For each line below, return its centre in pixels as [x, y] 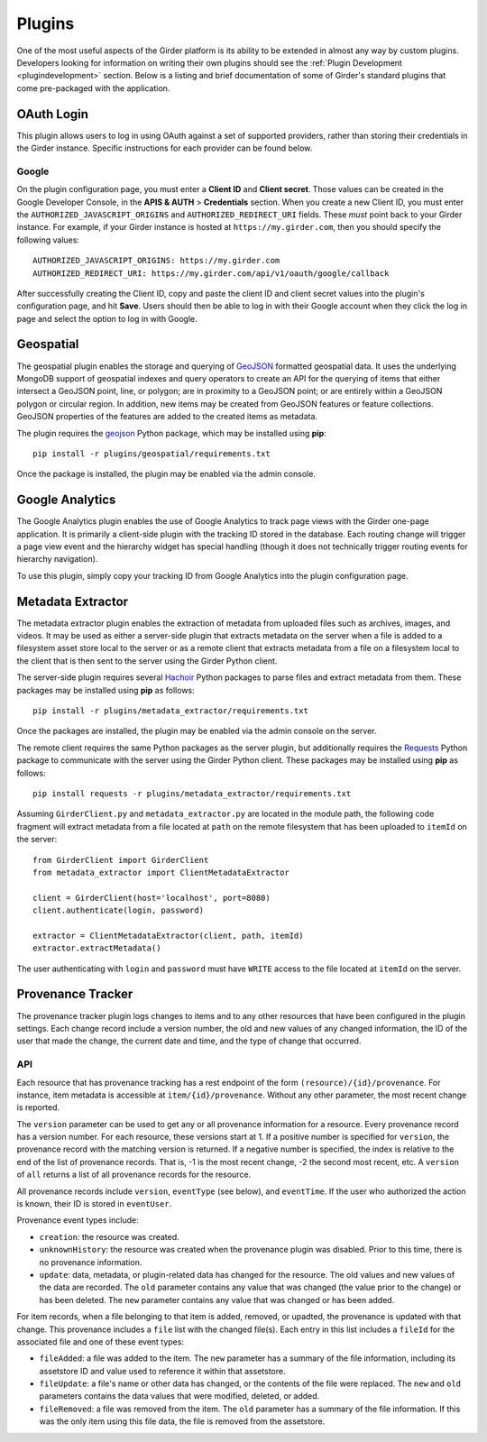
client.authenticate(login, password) [119, 910]
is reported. [38, 1107]
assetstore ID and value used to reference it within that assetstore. [162, 1371]
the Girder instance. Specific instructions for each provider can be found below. [165, 148]
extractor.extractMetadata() [97, 948]
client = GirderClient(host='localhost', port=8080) [152, 898]
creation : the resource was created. [109, 1236]
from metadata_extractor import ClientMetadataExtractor [161, 872]
